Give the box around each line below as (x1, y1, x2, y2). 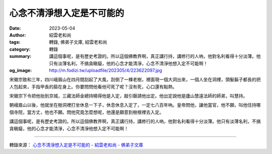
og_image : (9, 67, 32, 73)
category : (9, 46, 31, 52)
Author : (9, 32, 26, 38)
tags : (9, 39, 21, 45)
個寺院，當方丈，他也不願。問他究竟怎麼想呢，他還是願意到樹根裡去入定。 (9, 109, 164, 115)
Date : (9, 25, 21, 31)
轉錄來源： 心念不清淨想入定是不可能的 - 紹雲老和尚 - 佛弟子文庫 (9, 142, 144, 148)
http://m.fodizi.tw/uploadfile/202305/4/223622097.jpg (49, 67, 162, 73)
